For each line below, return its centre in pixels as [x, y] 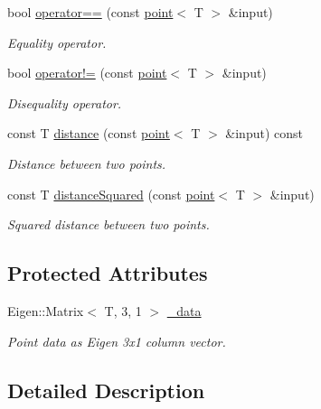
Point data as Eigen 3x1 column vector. [117, 341]
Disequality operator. [65, 102]
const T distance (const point [89, 133]
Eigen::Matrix [46, 310]
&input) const [264, 133]
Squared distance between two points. [109, 224]
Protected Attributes [108, 273]
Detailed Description [106, 390]
